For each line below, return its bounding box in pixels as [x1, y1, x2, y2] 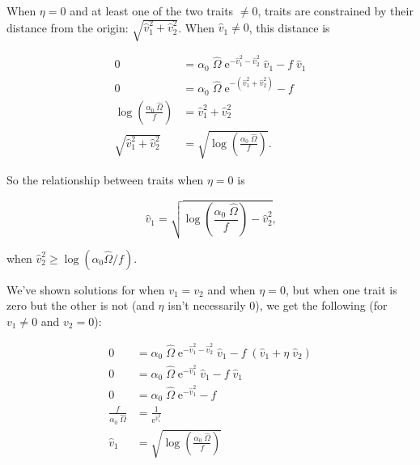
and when [207, 281, 256, 298]
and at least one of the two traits [70, 2, 234, 19]
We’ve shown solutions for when [6, 281, 165, 298]
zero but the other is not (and [6, 297, 155, 314]
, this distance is [248, 19, 330, 36]
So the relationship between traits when [6, 171, 204, 188]
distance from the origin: [6, 19, 129, 36]
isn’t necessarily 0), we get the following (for [168, 297, 388, 314]
